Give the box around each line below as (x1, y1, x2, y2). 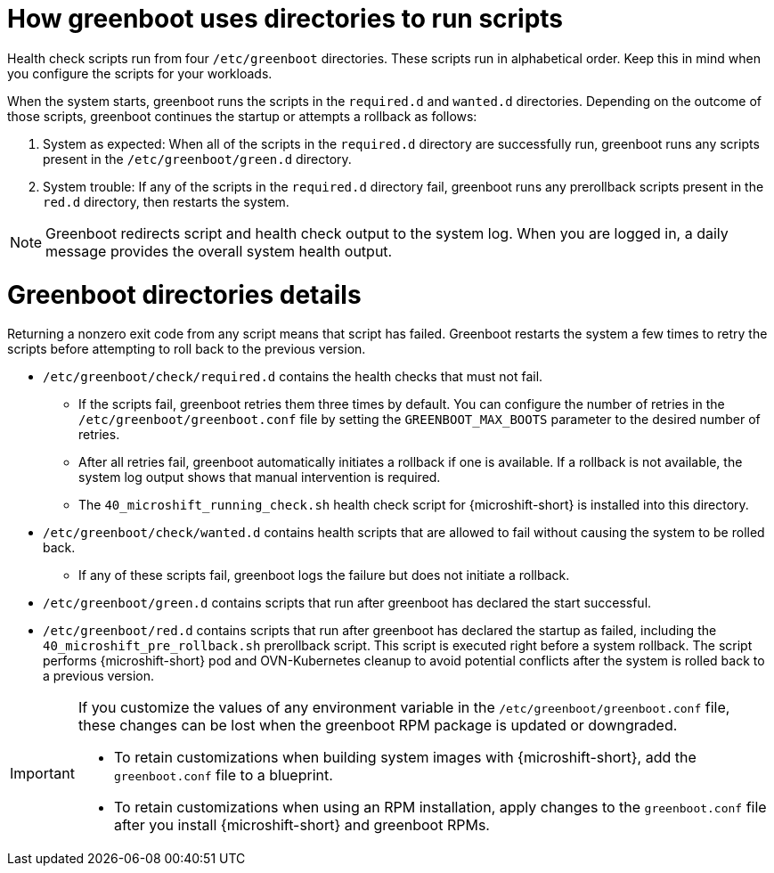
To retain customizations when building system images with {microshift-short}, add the (113, 748, 697, 767)
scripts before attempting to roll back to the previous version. (7, 341, 366, 357)
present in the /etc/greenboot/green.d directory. (43, 151, 352, 167)
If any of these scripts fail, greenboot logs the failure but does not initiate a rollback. (78, 567, 570, 583)
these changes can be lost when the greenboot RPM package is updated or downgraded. (77, 716, 678, 735)
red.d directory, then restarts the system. (43, 193, 289, 209)
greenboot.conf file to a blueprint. (113, 766, 333, 785)
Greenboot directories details (7, 279, 362, 310)
